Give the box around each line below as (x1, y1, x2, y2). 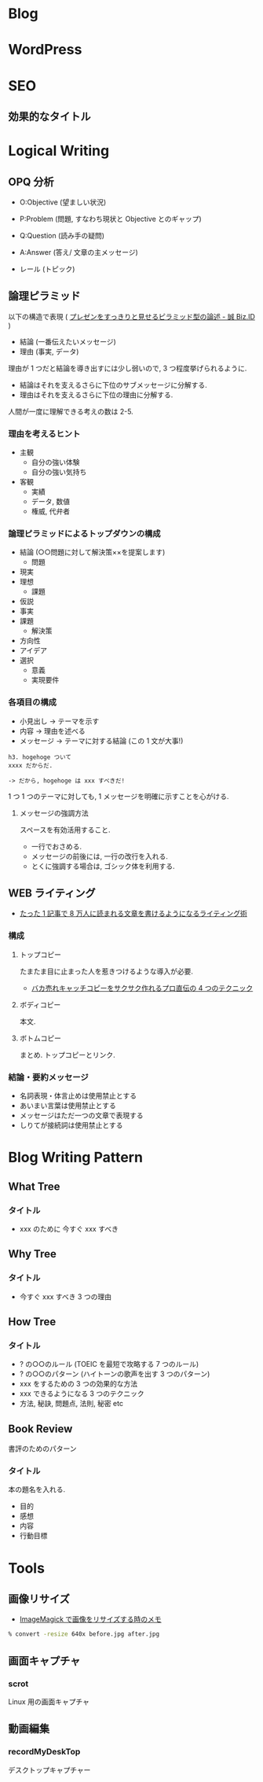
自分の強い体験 (31, 458, 80, 467)
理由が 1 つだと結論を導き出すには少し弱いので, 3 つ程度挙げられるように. (8, 363, 247, 373)
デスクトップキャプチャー (8, 1765, 91, 1774)
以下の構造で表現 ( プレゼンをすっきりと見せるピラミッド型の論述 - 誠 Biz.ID (8, 311, 255, 321)
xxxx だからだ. (8, 761, 53, 769)
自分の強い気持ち (31, 467, 87, 477)
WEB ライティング (8, 886, 96, 900)
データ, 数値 (31, 497, 71, 506)
